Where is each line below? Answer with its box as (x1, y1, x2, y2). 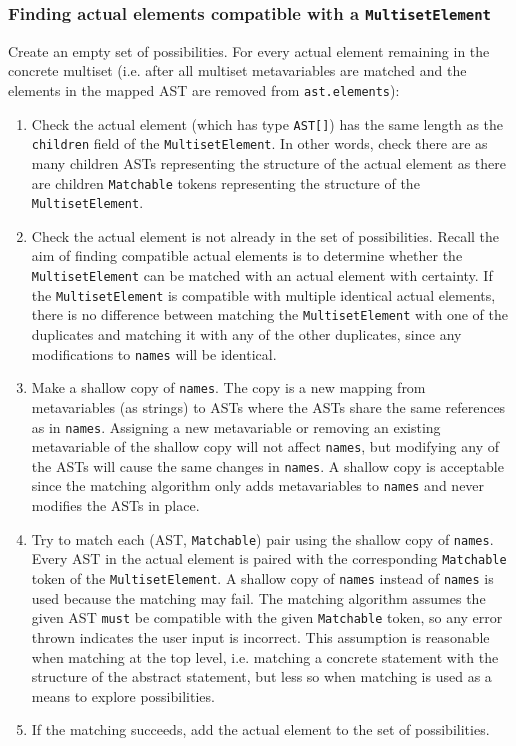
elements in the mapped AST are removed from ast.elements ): (8, 79, 400, 100)
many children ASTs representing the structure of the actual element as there (31, 152, 506, 173)
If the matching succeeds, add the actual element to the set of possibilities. (31, 719, 490, 740)
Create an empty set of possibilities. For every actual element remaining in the (8, 40, 490, 61)
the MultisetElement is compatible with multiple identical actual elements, (31, 284, 496, 305)
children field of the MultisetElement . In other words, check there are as (31, 133, 488, 154)
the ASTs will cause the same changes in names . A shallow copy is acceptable (31, 455, 504, 476)
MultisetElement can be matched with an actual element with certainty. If (31, 265, 493, 286)
